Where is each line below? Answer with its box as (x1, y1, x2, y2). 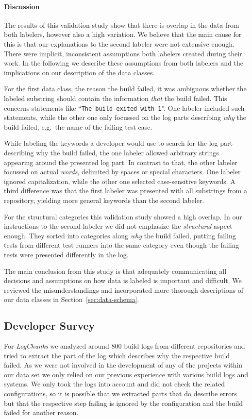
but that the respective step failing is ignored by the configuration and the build (4, 398, 243, 408)
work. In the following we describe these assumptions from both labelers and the (4, 58, 243, 68)
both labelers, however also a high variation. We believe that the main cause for (4, 29, 242, 39)
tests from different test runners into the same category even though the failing (4, 240, 239, 250)
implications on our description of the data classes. (4, 67, 155, 77)
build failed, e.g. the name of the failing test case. (4, 121, 152, 132)
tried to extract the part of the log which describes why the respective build (4, 350, 230, 360)
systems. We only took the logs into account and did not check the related (4, 379, 225, 389)
